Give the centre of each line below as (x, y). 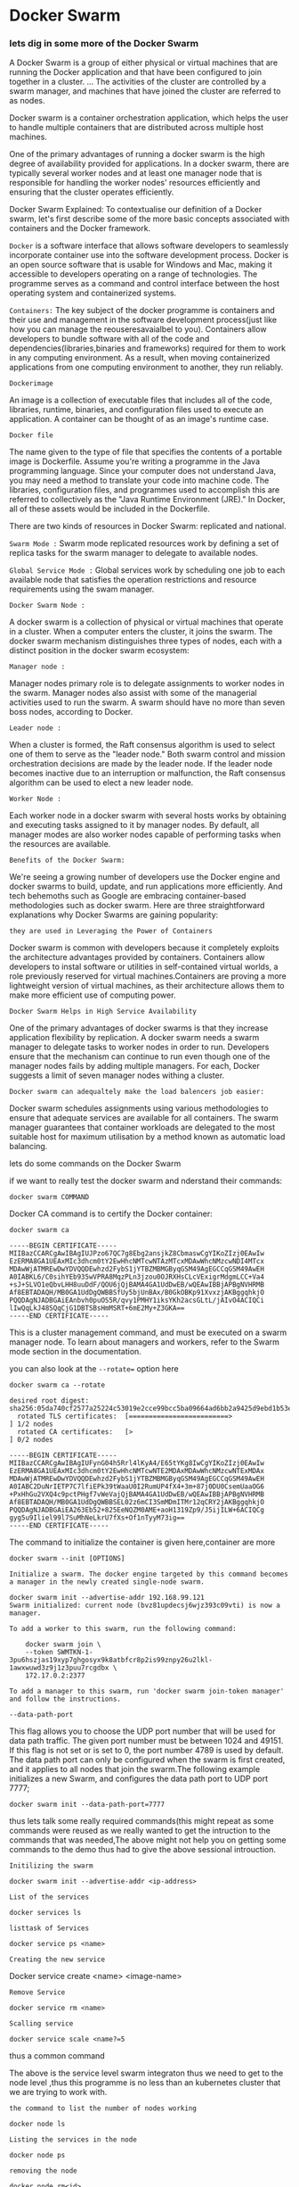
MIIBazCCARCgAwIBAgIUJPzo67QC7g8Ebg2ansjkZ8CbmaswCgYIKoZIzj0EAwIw (137, 1254)
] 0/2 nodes (31, 1440)
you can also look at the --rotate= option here (94, 1369)
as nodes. (28, 101)
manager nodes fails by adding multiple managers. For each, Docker (134, 1066)
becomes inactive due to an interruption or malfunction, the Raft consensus (148, 774)
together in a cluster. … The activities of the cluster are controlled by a (138, 82)
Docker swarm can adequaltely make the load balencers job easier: (137, 1092)
